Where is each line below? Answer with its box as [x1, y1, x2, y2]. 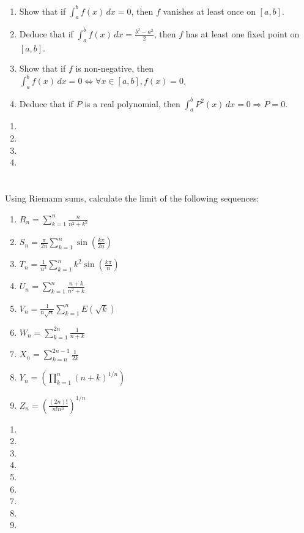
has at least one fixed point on [185, 27, 300, 40]
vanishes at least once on [163, 4, 256, 17]
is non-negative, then [75, 62, 154, 75]
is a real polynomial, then [84, 97, 180, 110]
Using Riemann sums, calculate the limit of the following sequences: [5, 191, 259, 204]
